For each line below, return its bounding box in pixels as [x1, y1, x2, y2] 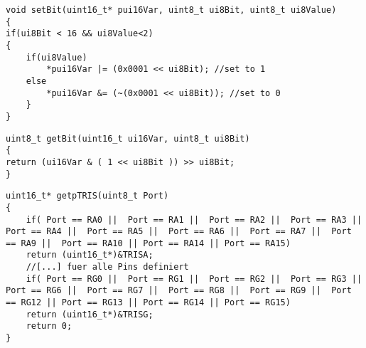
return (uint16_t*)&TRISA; [26, 250, 154, 260]
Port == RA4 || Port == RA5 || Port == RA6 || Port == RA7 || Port [6, 226, 352, 237]
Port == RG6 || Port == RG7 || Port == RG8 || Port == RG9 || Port [6, 285, 352, 296]
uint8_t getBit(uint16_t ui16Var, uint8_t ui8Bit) [6, 133, 250, 144]
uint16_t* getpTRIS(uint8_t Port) [6, 191, 169, 201]
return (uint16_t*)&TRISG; [26, 309, 154, 320]
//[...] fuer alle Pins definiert [26, 262, 189, 273]
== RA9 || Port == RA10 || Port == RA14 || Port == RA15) [6, 238, 291, 248]
